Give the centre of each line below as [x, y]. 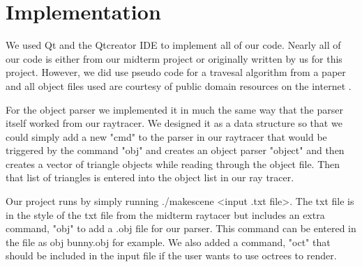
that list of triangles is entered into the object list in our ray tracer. [150, 177]
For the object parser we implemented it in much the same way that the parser [174, 109]
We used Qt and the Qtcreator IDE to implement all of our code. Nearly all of [173, 45]
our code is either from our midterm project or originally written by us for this [174, 58]
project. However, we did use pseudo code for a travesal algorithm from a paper [176, 72]
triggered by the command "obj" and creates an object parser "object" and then [175, 150]
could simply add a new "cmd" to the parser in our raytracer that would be [166, 136]
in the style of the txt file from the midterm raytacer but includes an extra [165, 214]
